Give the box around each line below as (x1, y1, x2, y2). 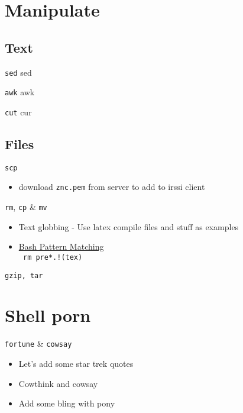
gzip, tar (5, 271, 43, 280)
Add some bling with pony (18, 397, 115, 409)
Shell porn (5, 303, 91, 327)
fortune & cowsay (5, 337, 72, 350)
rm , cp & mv (5, 201, 47, 213)
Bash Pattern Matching (18, 240, 104, 253)
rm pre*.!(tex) (22, 253, 83, 262)
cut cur (5, 105, 32, 118)
